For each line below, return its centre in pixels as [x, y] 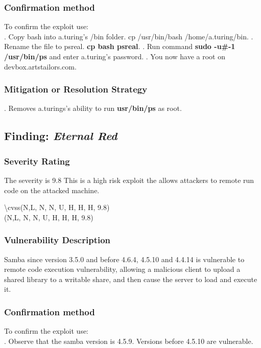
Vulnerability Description [57, 240]
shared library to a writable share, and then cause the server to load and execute [131, 279]
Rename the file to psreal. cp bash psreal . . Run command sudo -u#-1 [120, 46]
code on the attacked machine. [52, 190]
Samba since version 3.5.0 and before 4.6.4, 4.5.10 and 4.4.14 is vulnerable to [124, 259]
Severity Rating [37, 161]
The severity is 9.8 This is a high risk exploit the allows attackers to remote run [129, 180]
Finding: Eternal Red [61, 136]
